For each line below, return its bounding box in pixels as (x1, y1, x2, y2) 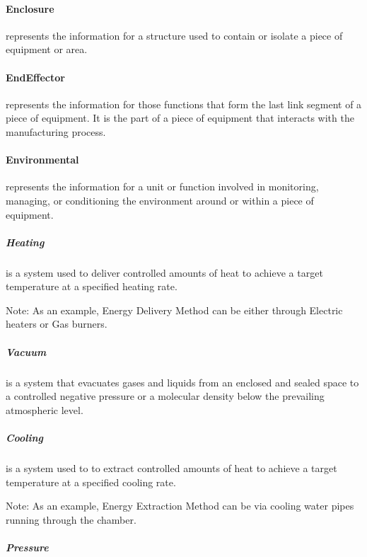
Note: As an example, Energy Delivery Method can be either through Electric (6, 302, 343, 317)
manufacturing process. (6, 124, 106, 139)
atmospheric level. (6, 402, 83, 417)
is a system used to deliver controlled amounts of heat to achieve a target (6, 265, 323, 280)
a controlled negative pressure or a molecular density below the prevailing (6, 389, 325, 403)
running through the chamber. (6, 512, 136, 527)
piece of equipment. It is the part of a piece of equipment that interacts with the (6, 110, 354, 125)
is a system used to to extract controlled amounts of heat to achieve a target (6, 460, 337, 475)
